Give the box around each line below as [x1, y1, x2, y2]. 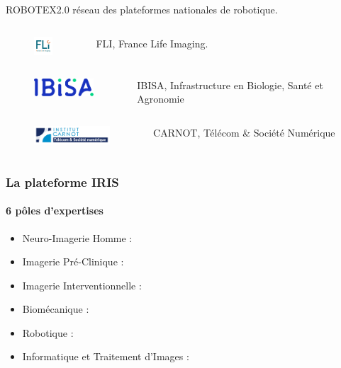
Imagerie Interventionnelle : [22, 277, 142, 292]
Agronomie [137, 91, 184, 106]
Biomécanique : [22, 301, 89, 316]
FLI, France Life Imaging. [96, 35, 208, 50]
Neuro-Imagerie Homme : [22, 230, 133, 245]
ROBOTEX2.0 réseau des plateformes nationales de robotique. [6, 2, 278, 16]
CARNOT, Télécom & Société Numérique [153, 125, 335, 139]
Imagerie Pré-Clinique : [22, 254, 124, 269]
